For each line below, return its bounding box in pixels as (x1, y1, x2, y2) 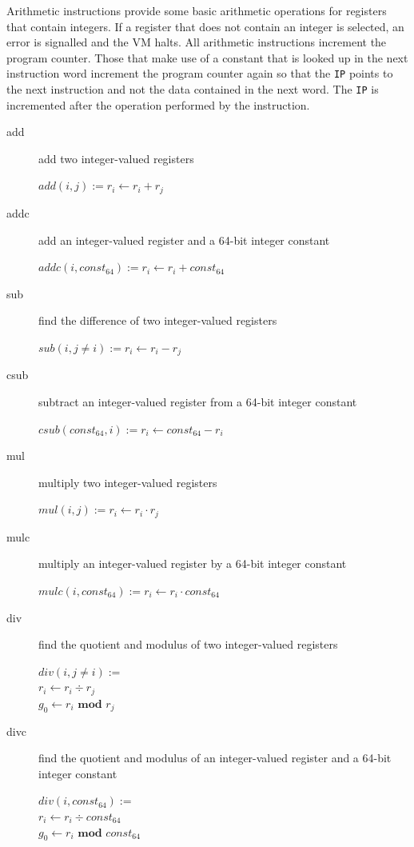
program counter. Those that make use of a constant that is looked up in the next (6, 49, 408, 66)
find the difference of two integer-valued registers (38, 312, 277, 329)
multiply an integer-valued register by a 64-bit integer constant (38, 555, 347, 572)
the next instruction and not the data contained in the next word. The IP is (6, 81, 379, 98)
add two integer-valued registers (38, 150, 194, 166)
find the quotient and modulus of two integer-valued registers (38, 636, 338, 653)
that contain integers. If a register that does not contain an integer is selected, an (6, 18, 404, 34)
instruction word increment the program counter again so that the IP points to (6, 65, 393, 82)
